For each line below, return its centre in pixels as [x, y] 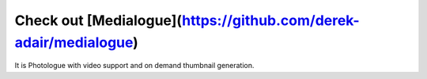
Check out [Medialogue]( [98, 20]
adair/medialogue [74, 42]
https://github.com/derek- [271, 20]
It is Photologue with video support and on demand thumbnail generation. [134, 66]
